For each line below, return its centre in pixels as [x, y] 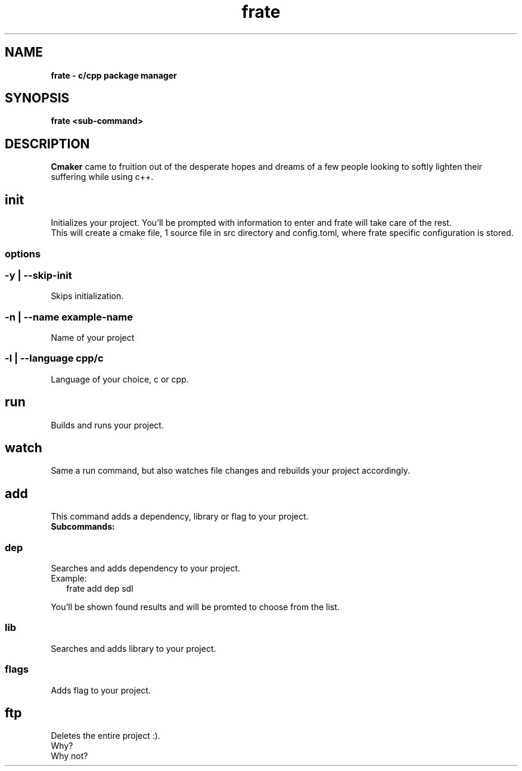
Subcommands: [83, 527]
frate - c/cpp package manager [114, 75]
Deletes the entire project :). [105, 736]
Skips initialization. [87, 296]
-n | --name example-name [69, 317]
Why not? [69, 756]
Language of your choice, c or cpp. [120, 379]
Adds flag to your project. [101, 690]
